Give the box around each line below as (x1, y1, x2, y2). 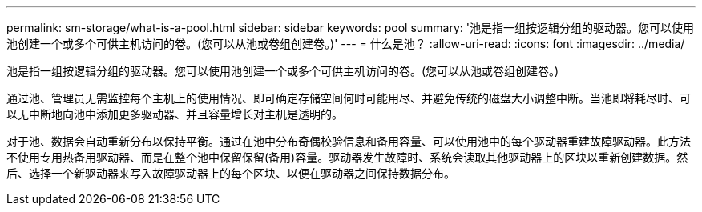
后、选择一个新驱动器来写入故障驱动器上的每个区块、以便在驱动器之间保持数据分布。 (6, 166, 455, 180)
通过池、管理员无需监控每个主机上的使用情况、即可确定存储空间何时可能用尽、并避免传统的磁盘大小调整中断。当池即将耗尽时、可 (6, 91, 691, 105)
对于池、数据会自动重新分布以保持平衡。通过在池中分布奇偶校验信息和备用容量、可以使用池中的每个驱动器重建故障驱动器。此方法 (6, 134, 691, 148)
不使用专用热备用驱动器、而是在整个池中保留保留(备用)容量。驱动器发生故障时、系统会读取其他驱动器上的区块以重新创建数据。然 (6, 150, 688, 164)
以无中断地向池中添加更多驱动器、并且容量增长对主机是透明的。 (6, 107, 343, 121)
